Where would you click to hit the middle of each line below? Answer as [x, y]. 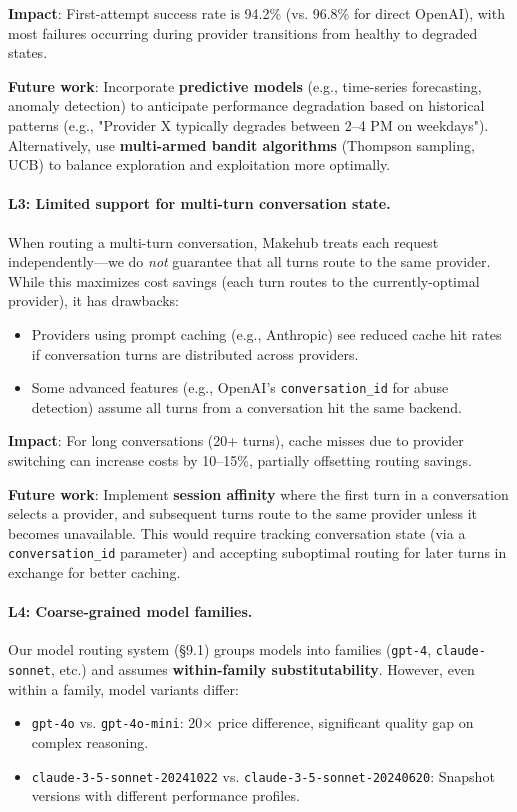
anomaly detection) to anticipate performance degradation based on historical [246, 105]
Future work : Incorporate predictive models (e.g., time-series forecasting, [245, 85]
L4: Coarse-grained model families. [130, 611]
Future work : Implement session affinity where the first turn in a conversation [258, 493]
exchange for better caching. [94, 571]
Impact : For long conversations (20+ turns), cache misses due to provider [236, 440]
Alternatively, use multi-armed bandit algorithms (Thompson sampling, [241, 144]
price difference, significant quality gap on [345, 722]
